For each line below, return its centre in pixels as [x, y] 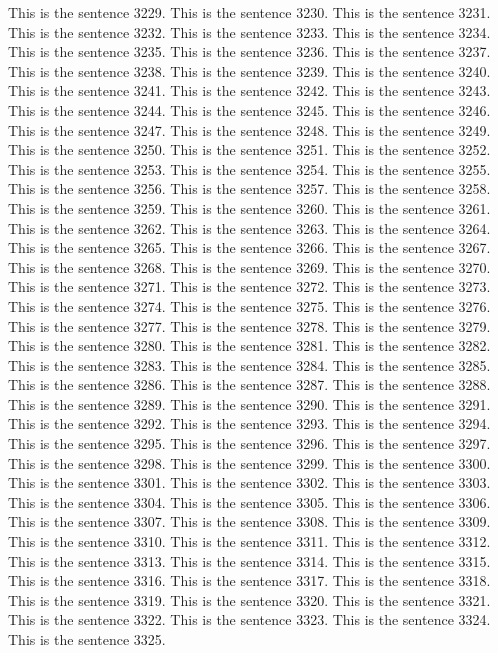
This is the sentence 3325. [87, 639]
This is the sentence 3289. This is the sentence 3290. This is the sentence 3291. [249, 403]
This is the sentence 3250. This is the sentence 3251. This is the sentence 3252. [249, 149]
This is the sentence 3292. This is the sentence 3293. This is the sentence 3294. [249, 423]
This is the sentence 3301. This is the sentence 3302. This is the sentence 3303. [249, 482]
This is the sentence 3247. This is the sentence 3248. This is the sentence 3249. [249, 129]
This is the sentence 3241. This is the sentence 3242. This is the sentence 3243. [249, 90]
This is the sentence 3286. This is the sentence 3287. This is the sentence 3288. [249, 384]
